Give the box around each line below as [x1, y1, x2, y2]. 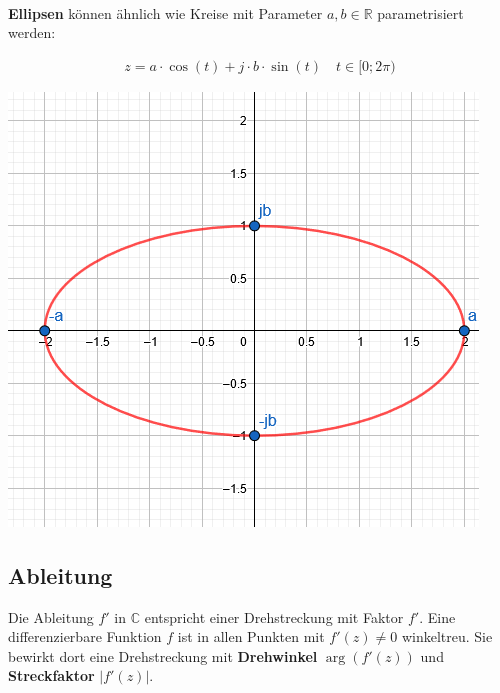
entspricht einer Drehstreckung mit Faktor [144, 606, 404, 627]
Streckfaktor [8, 665, 95, 686]
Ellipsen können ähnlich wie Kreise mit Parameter [8, 2, 323, 23]
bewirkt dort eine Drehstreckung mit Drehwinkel [8, 645, 318, 666]
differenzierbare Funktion [8, 626, 162, 647]
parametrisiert [377, 2, 464, 23]
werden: [8, 22, 56, 43]
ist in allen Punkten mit [177, 626, 325, 647]
